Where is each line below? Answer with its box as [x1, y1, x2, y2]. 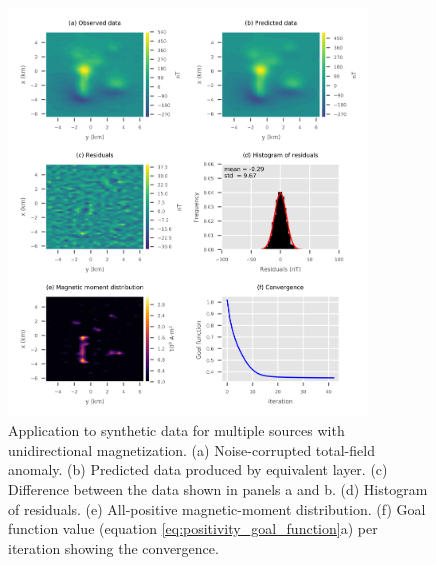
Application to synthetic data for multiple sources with [8, 420, 345, 441]
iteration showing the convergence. [8, 537, 219, 558]
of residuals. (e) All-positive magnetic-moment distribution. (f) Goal [8, 498, 426, 519]
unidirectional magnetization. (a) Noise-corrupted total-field [8, 439, 375, 460]
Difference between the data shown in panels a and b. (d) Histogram [8, 479, 428, 500]
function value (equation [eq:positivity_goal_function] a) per [8, 518, 378, 539]
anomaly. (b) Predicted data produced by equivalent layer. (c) [8, 459, 388, 480]
